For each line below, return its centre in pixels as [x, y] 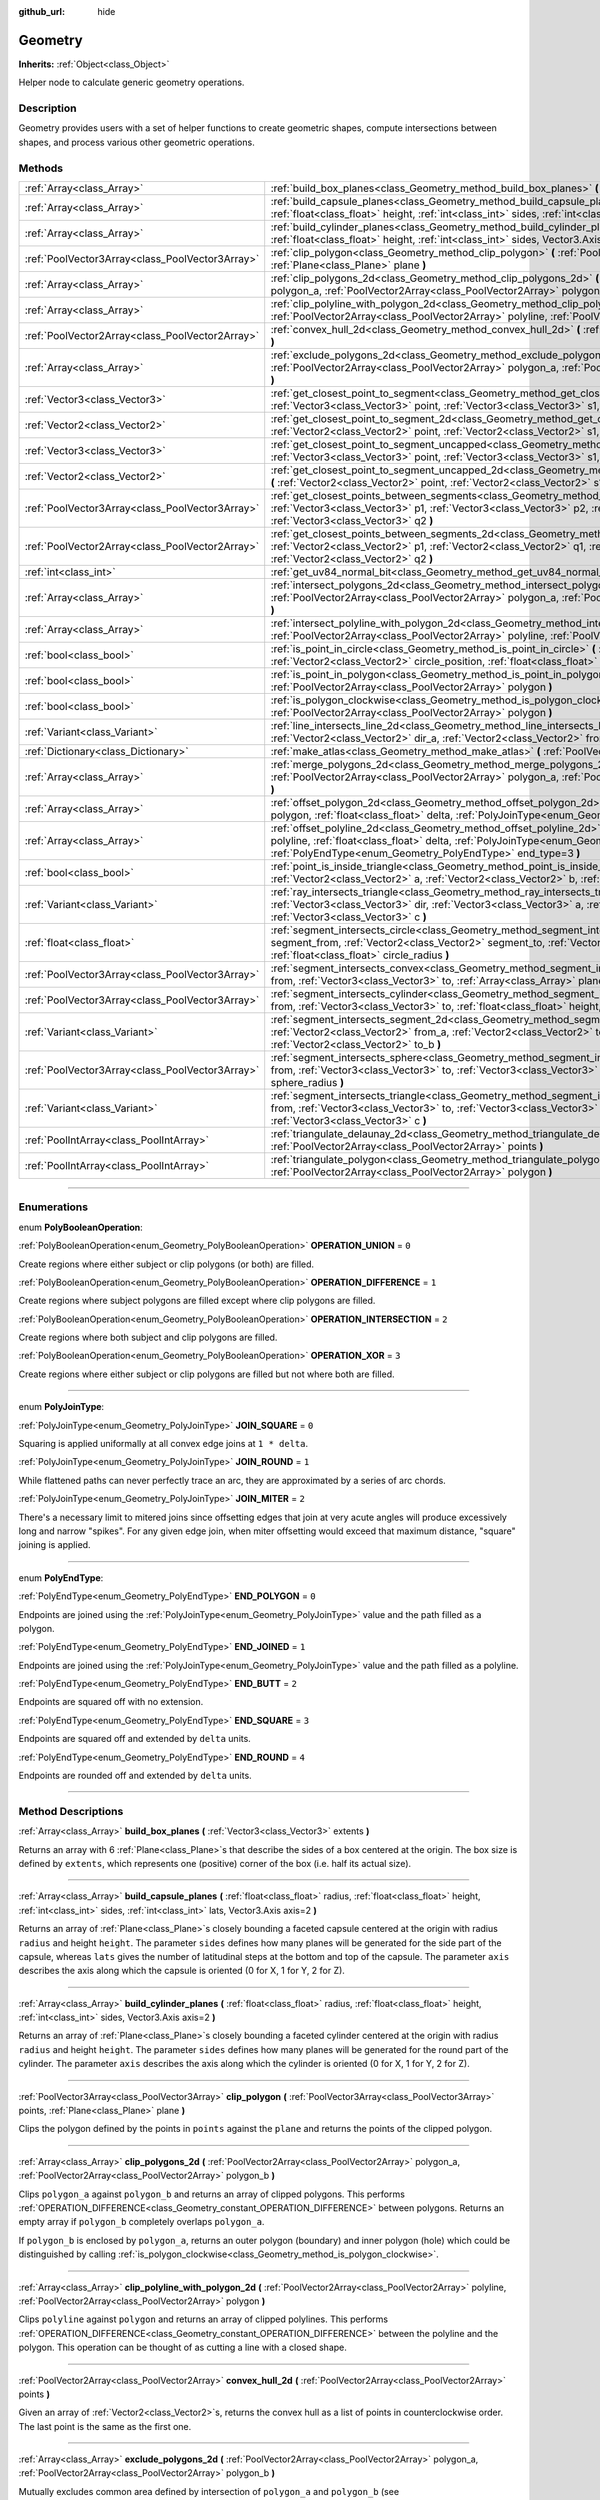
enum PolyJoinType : [61, 1407]
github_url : [41, 11]
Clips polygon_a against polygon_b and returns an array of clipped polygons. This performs [211, 2194]
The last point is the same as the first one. [105, 2426]
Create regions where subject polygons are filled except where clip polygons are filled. [197, 1301]
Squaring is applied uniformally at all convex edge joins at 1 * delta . [163, 1444]
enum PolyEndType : [61, 1577]
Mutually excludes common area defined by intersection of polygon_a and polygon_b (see [209, 2491]
